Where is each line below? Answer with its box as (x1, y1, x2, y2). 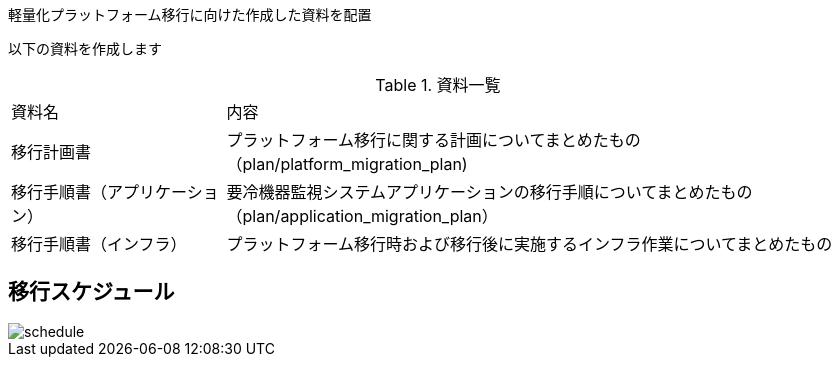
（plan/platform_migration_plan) (226, 154, 468, 174)
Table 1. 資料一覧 (375, 75, 501, 95)
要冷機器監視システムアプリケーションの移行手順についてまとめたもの (226, 182, 753, 202)
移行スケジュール (8, 279, 175, 305)
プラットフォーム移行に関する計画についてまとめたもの (226, 130, 641, 150)
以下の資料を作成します (8, 40, 162, 57)
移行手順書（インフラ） (11, 234, 187, 254)
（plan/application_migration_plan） (226, 206, 498, 226)
